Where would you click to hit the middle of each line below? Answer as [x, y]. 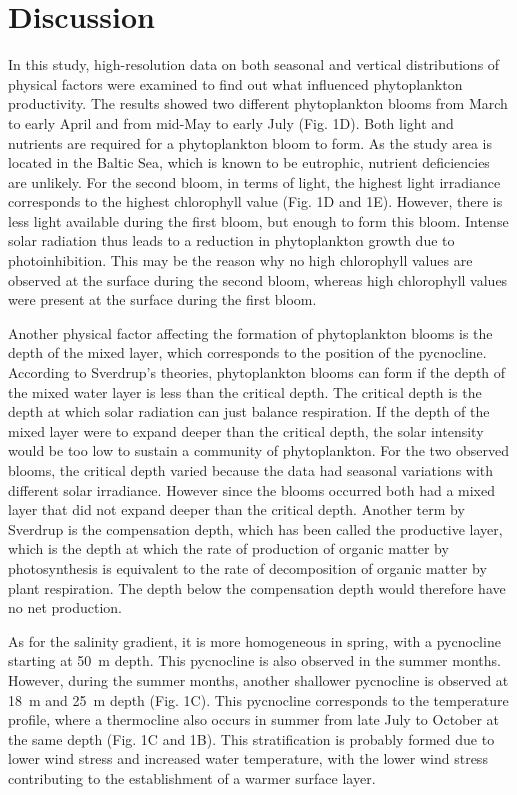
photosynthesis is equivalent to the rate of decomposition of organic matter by [247, 567]
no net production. [65, 607]
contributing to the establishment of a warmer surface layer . [192, 777]
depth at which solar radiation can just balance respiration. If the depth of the [249, 411]
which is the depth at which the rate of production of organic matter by [228, 548]
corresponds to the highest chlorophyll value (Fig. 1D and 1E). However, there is [255, 201]
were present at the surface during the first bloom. [162, 299]
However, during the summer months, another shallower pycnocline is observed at [258, 679]
